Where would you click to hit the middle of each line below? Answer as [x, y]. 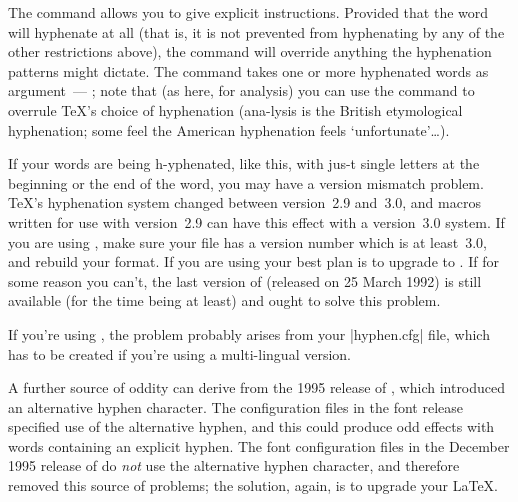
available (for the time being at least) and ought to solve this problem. [224, 300]
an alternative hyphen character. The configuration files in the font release [235, 406]
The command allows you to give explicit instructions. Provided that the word [248, 12]
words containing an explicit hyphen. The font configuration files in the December [259, 445]
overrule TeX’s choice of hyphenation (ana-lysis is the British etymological [235, 109]
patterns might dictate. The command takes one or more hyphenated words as [248, 70]
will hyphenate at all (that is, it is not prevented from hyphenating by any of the [256, 31]
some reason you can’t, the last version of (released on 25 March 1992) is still [245, 280]
